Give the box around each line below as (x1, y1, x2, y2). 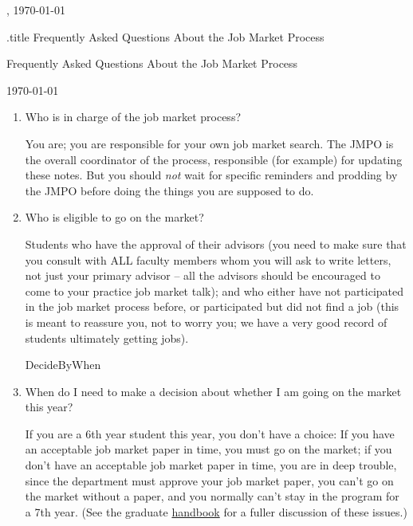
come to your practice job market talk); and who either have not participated (25, 282, 404, 299)
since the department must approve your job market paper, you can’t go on (25, 472, 394, 489)
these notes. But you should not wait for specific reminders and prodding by (25, 167, 398, 183)
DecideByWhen (25, 356, 101, 373)
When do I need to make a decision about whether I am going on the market (25, 383, 402, 399)
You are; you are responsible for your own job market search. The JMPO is (25, 135, 394, 151)
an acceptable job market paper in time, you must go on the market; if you (25, 441, 392, 457)
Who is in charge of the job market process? (25, 108, 242, 125)
